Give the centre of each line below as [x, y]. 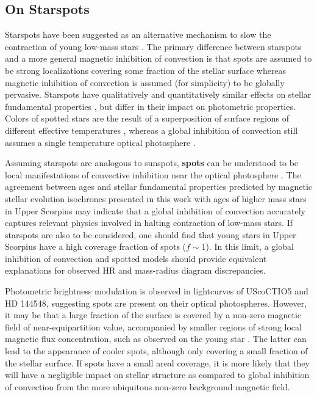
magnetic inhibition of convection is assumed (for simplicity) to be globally [145, 82]
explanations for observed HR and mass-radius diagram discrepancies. [135, 270]
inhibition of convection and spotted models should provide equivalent [136, 258]
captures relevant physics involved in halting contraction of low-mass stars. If [149, 223]
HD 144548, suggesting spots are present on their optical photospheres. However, [156, 303]
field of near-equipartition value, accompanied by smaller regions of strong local [153, 326]
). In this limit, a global [250, 246]
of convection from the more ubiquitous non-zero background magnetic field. [148, 386]
